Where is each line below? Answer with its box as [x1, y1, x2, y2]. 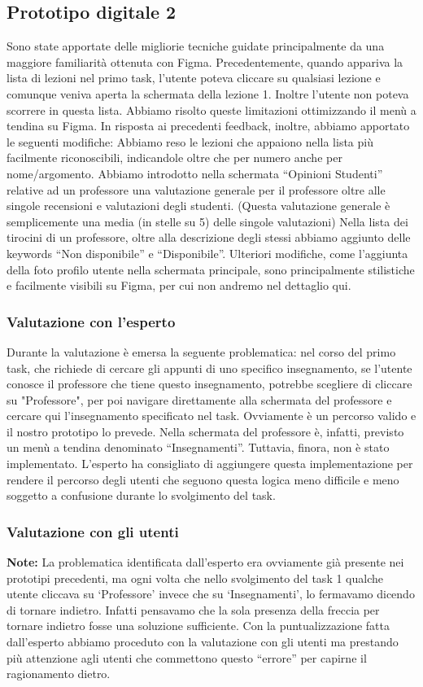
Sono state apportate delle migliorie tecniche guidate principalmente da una [7, 37, 385, 55]
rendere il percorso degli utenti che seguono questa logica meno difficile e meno [7, 470, 399, 488]
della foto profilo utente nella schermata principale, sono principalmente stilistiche [7, 260, 415, 278]
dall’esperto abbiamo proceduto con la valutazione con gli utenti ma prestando [7, 633, 399, 650]
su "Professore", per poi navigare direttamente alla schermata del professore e [7, 391, 392, 408]
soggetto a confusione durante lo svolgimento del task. [7, 487, 276, 504]
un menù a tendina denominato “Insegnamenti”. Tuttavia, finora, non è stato [7, 439, 390, 456]
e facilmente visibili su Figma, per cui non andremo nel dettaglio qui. [7, 277, 351, 294]
